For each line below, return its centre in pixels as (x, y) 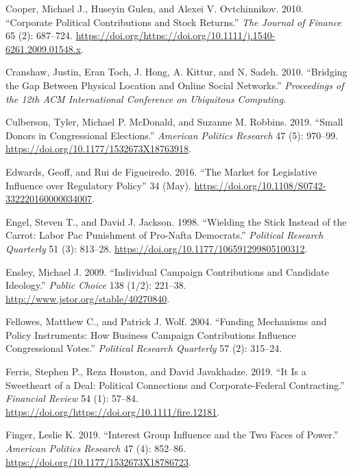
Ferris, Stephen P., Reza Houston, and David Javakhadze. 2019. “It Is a (156, 371)
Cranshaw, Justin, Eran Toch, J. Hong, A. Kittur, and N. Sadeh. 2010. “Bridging (176, 72)
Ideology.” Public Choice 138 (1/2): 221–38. (96, 285)
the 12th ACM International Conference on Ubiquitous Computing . (146, 98)
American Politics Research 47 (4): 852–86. (96, 448)
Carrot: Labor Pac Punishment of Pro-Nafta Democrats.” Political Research (165, 235)
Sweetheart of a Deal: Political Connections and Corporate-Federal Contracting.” (175, 384)
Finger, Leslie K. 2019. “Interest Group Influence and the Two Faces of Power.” (172, 435)
